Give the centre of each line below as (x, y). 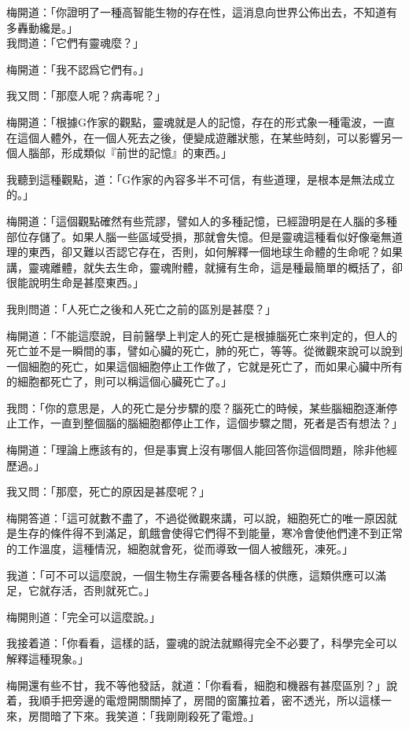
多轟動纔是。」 (42, 27)
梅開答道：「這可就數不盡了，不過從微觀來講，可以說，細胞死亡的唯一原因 (196, 517)
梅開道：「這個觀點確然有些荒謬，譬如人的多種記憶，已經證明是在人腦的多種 (202, 220)
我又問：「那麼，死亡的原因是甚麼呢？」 (108, 491)
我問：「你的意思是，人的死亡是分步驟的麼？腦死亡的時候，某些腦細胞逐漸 (196, 407)
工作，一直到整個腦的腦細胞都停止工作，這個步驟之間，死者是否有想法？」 (210, 423)
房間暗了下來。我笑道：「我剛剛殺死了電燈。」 (144, 715)
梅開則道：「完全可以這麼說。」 (83, 616)
